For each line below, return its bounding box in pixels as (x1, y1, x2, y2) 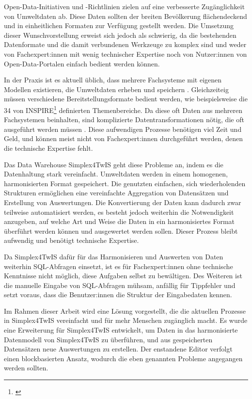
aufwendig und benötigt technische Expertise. (4, 235, 139, 245)
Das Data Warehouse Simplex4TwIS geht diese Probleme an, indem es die (4, 159, 223, 169)
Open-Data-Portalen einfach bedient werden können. (4, 58, 160, 68)
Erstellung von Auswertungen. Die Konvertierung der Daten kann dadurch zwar (4, 197, 241, 207)
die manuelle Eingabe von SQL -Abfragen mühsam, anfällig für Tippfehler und (4, 280, 236, 290)
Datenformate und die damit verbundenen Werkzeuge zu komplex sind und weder (4, 39, 247, 49)
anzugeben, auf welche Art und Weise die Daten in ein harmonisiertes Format (4, 216, 235, 226)
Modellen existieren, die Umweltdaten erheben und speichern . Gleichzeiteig (4, 84, 229, 94)
